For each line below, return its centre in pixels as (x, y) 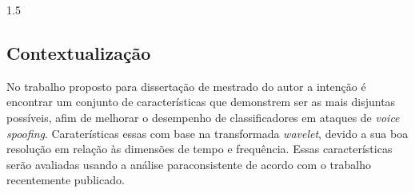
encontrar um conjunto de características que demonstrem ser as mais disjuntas (201, 102)
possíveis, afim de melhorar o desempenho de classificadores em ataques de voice (203, 117)
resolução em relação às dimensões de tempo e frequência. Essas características (200, 149)
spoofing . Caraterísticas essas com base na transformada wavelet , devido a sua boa (207, 133)
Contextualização (79, 52)
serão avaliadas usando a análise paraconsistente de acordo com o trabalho (189, 164)
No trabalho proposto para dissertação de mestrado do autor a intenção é (186, 86)
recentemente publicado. (66, 180)
